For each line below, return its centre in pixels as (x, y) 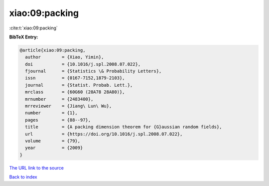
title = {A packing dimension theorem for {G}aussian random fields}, (124, 127)
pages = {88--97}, (58, 120)
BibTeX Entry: (24, 37)
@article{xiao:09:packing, (53, 50)
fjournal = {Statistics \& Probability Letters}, (93, 71)
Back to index (23, 177)
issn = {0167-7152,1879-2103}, (75, 78)
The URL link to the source (37, 168)
